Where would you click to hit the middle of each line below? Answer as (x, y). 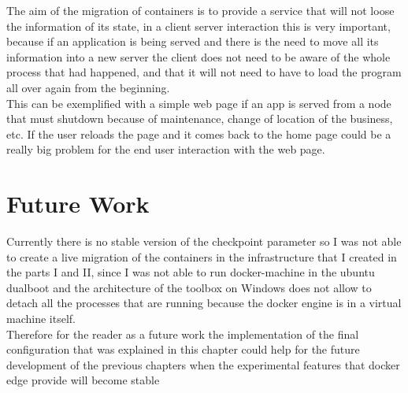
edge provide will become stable (83, 380)
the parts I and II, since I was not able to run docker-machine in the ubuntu (191, 272)
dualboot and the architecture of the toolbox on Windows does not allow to (189, 287)
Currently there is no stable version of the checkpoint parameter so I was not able (204, 241)
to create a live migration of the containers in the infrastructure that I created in (202, 256)
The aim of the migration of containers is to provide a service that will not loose (200, 10)
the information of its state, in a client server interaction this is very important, (198, 26)
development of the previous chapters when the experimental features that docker (203, 364)
